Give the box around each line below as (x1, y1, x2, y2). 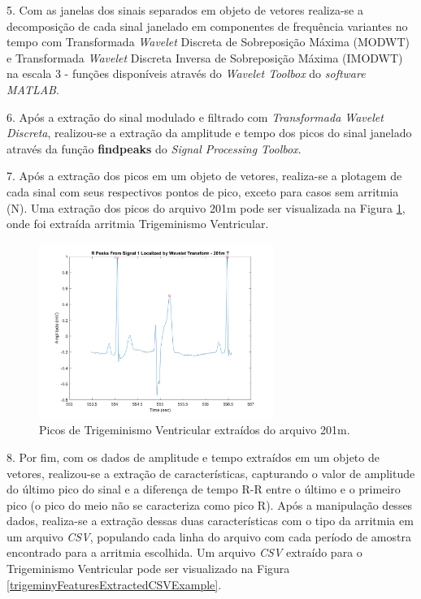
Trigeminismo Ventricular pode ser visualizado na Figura (7, 560, 290, 577)
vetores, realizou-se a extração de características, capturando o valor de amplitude (7, 464, 415, 481)
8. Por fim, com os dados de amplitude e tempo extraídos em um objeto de (7, 448, 380, 465)
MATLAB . (7, 80, 59, 97)
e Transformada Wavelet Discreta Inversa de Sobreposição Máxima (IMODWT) (7, 49, 403, 66)
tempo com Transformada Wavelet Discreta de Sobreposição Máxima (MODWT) (7, 33, 410, 50)
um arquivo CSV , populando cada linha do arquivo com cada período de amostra (7, 528, 411, 545)
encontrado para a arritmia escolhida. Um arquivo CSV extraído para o (7, 544, 362, 561)
